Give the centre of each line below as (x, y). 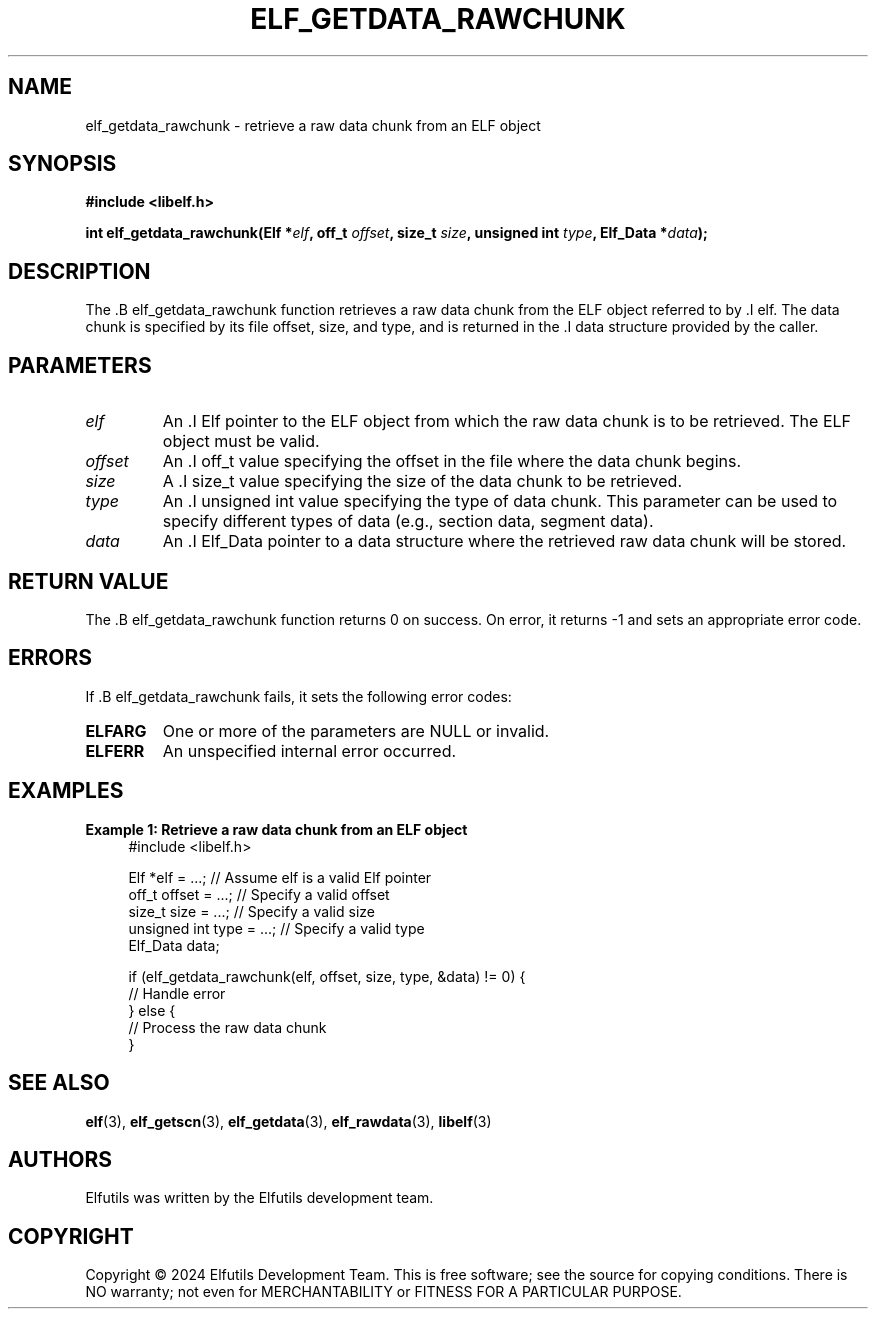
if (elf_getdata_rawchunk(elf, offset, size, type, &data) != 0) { (327, 976)
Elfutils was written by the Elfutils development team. (259, 1198)
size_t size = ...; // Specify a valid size (251, 911)
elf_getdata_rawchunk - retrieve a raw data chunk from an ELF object (313, 125)
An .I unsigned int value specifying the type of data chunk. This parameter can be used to (500, 501)
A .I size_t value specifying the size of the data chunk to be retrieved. (422, 481)
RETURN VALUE (88, 581)
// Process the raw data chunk (227, 1027)
